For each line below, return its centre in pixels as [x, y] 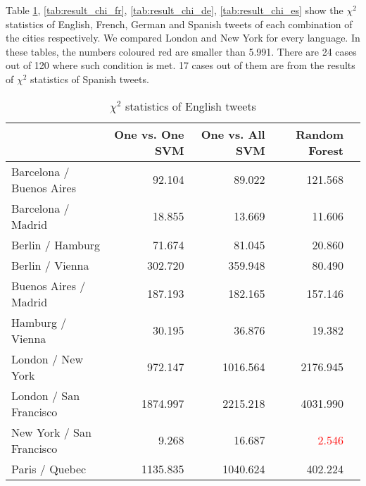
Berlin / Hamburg [56, 244]
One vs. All [233, 134]
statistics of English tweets [190, 106]
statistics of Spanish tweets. [90, 79]
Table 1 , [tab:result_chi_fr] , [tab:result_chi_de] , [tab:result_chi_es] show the [175, 10]
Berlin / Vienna [50, 265]
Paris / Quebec [49, 468]
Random [320, 134]
